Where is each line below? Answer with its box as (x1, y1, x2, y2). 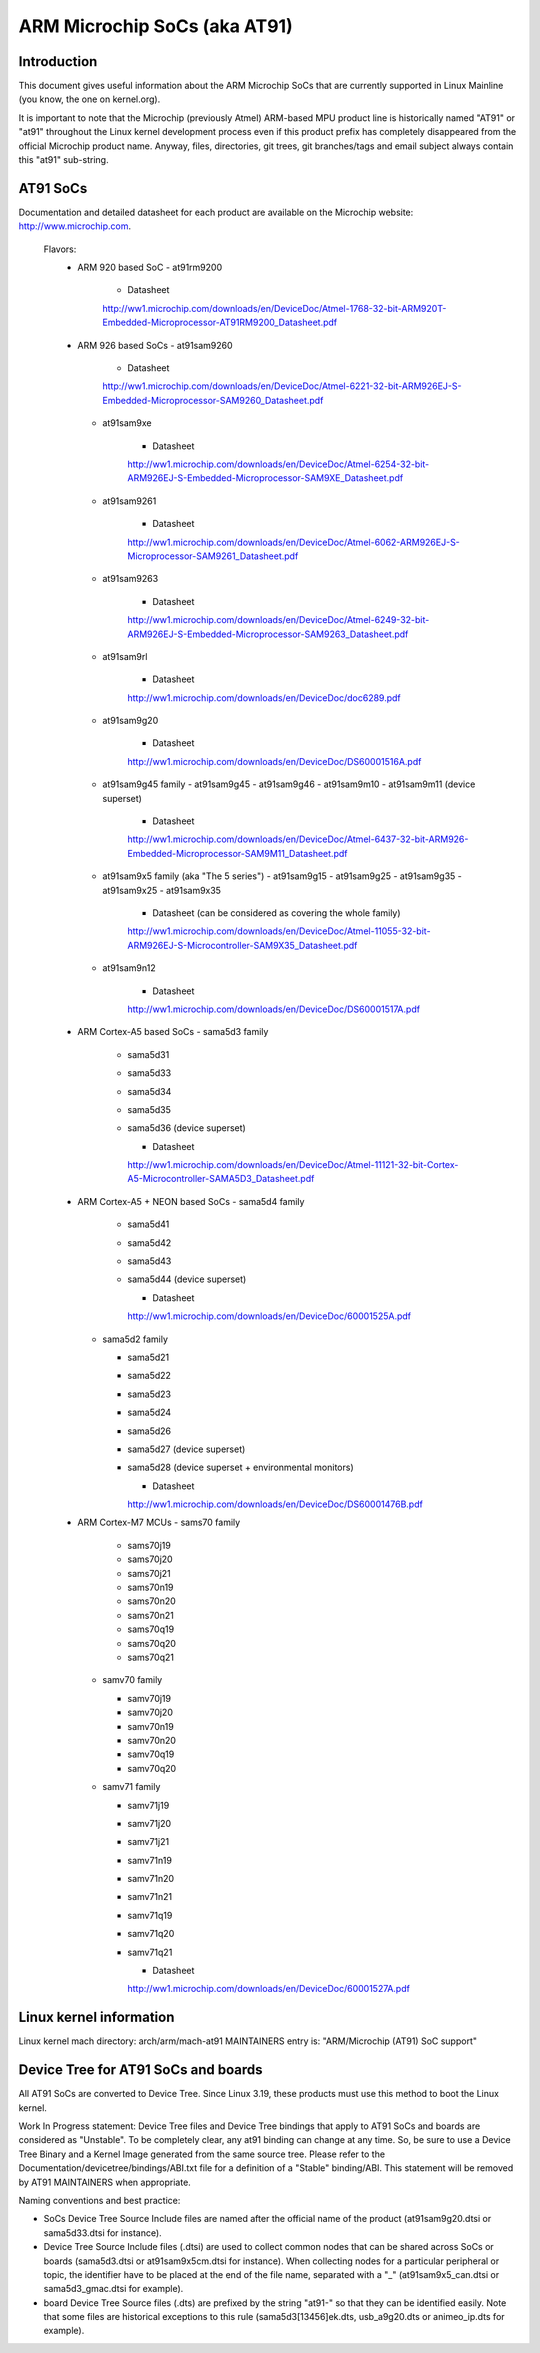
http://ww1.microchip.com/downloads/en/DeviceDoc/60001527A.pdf (127, 1983, 410, 1995)
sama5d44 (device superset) (127, 1273, 247, 1285)
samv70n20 (127, 1734, 177, 1746)
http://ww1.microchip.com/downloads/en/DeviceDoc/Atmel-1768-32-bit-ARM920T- (102, 302, 447, 314)
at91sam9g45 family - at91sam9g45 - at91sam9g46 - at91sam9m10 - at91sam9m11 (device (102, 778, 476, 790)
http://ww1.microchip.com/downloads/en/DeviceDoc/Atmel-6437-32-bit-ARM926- (127, 833, 469, 845)
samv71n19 (127, 1854, 172, 1866)
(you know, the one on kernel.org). (18, 93, 161, 105)
